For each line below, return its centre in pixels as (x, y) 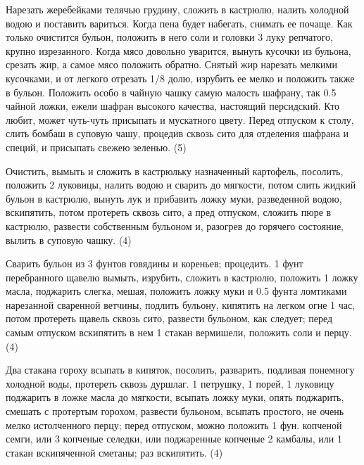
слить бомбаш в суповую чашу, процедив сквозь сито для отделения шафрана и (177, 133)
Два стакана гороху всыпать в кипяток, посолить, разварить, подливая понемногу (180, 370)
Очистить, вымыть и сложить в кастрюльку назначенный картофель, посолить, (175, 171)
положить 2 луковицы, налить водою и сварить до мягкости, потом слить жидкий (181, 185)
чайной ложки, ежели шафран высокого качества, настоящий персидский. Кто (173, 106)
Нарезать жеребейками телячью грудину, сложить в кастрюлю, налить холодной (177, 9)
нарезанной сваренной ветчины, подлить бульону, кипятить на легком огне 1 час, (181, 304)
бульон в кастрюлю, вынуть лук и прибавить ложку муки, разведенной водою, (174, 198)
